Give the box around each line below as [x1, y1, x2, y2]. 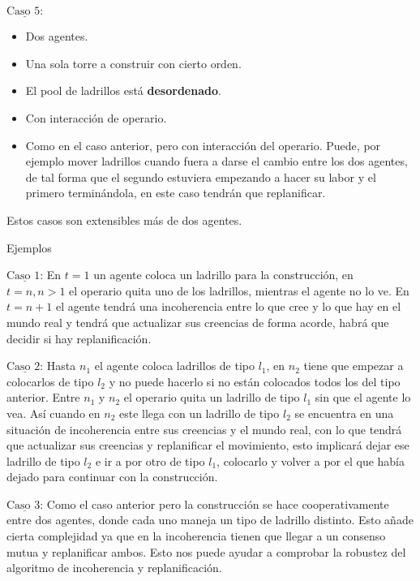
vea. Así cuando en [6, 404, 101, 421]
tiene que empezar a [303, 357, 404, 374]
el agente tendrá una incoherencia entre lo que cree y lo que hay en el [55, 298, 401, 315]
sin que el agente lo [315, 389, 411, 406]
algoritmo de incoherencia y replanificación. [6, 559, 222, 576]
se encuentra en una [294, 404, 394, 421]
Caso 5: [6, 6, 44, 17]
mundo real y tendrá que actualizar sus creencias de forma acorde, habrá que [6, 313, 389, 330]
